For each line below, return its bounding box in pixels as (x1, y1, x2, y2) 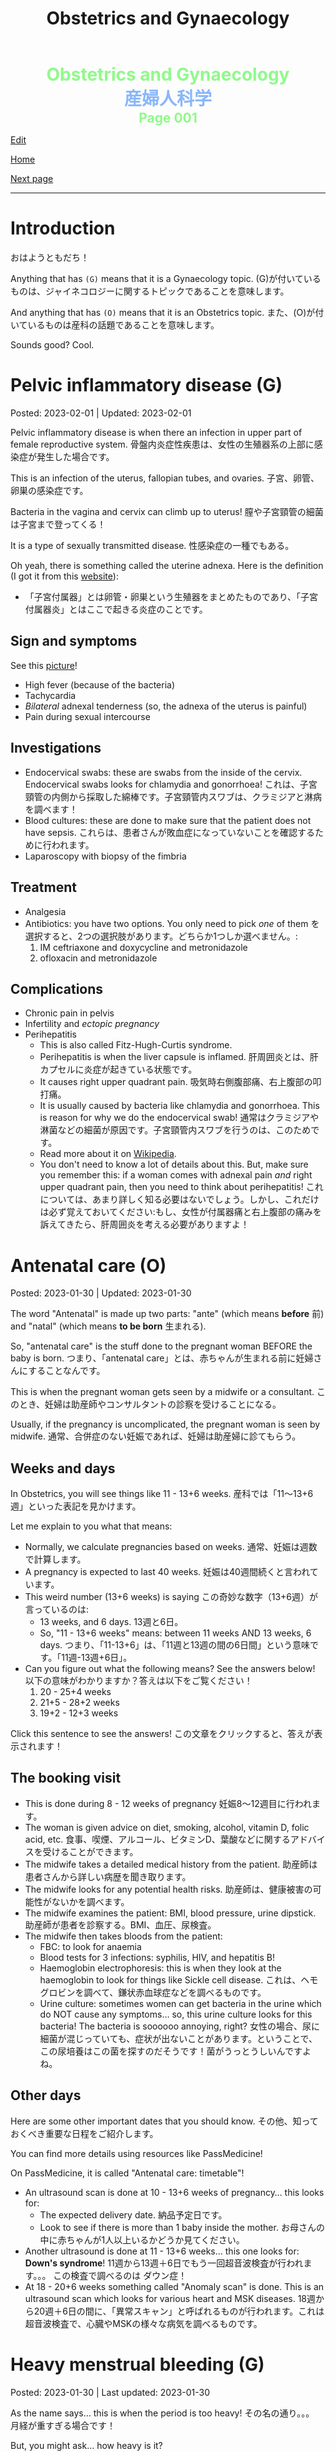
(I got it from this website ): (10, 570, 119, 582)
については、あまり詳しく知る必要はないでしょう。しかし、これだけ (39, 1193, 320, 1206)
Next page (10, 173, 54, 185)
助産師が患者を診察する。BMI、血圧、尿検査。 (24, 1918, 217, 1931)
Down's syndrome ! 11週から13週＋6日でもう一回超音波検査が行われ (24, 2257, 304, 2269)
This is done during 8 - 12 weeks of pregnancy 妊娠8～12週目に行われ (24, 1797, 313, 1809)
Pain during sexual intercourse (24, 710, 151, 722)
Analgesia (24, 905, 67, 917)
